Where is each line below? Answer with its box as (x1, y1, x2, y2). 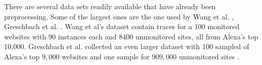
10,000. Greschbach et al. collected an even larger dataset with (4, 41, 200, 52)
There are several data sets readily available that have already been (4, 1, 216, 11)
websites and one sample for (61, 51, 150, 61)
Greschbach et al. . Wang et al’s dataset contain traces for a (4, 21, 192, 32)
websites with (4, 31, 47, 41)
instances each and (58, 31, 117, 41)
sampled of (215, 41, 249, 52)
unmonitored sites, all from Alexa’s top (135, 31, 258, 41)
